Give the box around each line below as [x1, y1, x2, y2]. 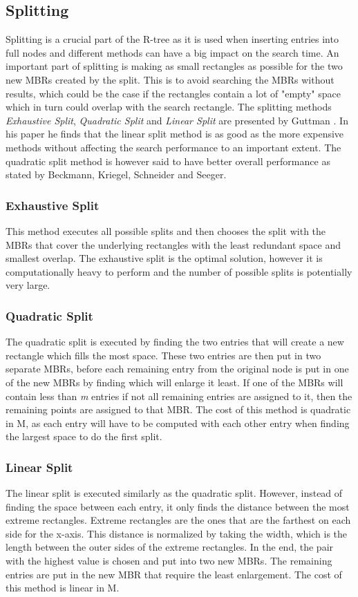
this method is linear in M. [6, 580, 120, 595]
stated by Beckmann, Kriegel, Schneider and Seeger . [6, 167, 227, 182]
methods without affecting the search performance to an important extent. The [6, 140, 341, 154]
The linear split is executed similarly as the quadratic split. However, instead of [6, 486, 343, 500]
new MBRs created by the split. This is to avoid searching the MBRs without [6, 72, 335, 86]
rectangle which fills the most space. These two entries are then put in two [6, 348, 321, 362]
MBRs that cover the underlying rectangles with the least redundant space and [6, 237, 341, 252]
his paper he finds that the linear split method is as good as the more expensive [6, 126, 344, 141]
